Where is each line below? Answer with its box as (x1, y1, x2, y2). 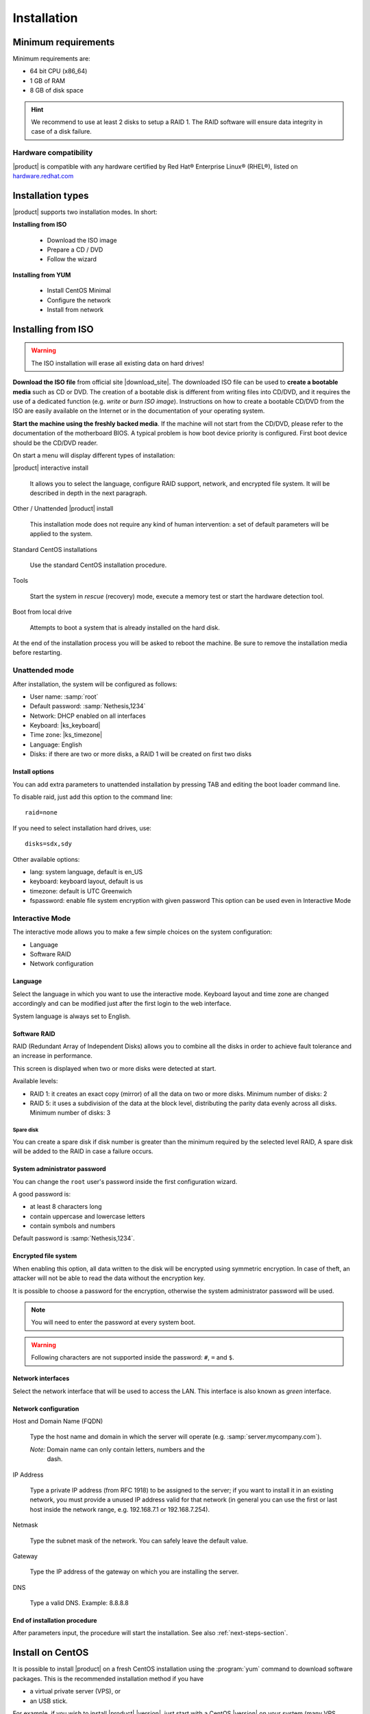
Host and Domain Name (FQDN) (12, 1416, 103, 1425)
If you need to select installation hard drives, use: (12, 823, 152, 832)
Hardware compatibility (12, 148, 93, 158)
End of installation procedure (12, 1617, 97, 1625)
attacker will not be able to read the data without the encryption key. (12, 1274, 206, 1282)
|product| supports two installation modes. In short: (12, 208, 158, 216)
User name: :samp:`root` (29, 692, 99, 701)
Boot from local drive (12, 607, 72, 616)
